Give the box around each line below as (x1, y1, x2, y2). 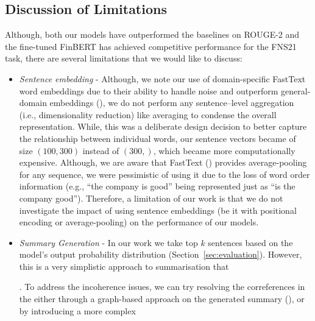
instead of (82, 144, 119, 157)
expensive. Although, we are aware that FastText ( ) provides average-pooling (19, 156, 307, 169)
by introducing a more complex (19, 304, 136, 317)
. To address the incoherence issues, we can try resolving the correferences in (19, 280, 305, 293)
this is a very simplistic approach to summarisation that (19, 259, 229, 272)
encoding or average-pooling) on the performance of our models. (19, 216, 259, 228)
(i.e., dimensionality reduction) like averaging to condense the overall (19, 108, 277, 121)
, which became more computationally (153, 144, 296, 157)
